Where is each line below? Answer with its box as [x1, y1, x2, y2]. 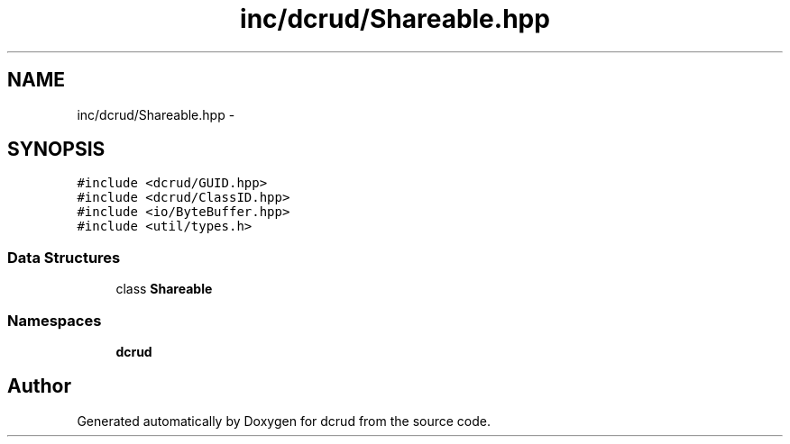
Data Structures [7, 248, 121, 267]
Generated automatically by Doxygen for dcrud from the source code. [77, 412, 491, 429]
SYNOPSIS [7, 138, 106, 161]
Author [7, 375, 71, 398]
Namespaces [7, 311, 102, 330]
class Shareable [115, 281, 213, 297]
